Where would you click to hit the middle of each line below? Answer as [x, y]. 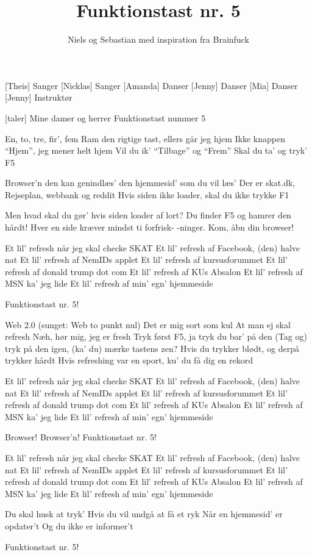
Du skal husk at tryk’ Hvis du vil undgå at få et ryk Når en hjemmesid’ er [144, 514]
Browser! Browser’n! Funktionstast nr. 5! [81, 437]
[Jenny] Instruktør [39, 97]
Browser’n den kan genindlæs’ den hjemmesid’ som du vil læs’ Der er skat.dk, [150, 183]
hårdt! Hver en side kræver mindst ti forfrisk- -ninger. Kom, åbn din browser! [149, 227]
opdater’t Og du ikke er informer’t [69, 525]
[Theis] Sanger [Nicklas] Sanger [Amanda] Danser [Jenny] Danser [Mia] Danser [151, 85]
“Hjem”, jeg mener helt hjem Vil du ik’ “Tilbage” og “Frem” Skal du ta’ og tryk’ [156, 150]
